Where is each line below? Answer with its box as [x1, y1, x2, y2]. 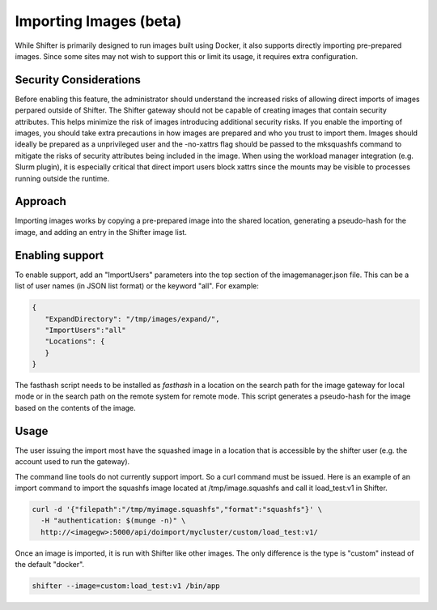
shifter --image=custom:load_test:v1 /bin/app [32, 582, 220, 591]
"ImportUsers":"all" [45, 325, 127, 335]
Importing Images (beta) [15, 12, 182, 30]
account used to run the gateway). [15, 457, 130, 467]
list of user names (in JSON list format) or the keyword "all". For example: [15, 281, 259, 291]
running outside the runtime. [15, 173, 110, 183]
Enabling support [15, 248, 104, 262]
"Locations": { [45, 337, 105, 346]
